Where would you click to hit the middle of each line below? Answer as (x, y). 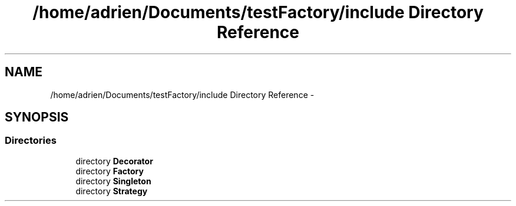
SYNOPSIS (37, 117)
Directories (31, 141)
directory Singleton (113, 181)
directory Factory (110, 171)
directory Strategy (112, 191)
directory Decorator (114, 161)
